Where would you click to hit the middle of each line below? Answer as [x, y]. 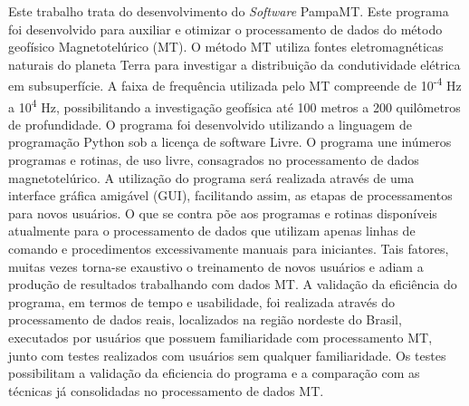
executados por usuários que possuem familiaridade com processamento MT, [220, 337]
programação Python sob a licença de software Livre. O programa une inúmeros [230, 142]
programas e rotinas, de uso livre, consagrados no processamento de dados [214, 160]
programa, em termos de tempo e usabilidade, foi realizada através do [202, 301]
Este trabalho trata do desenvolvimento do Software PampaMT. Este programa [229, 11]
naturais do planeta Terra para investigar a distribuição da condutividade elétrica [234, 64]
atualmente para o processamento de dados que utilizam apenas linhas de [212, 231]
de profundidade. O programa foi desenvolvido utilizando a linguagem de [210, 124]
